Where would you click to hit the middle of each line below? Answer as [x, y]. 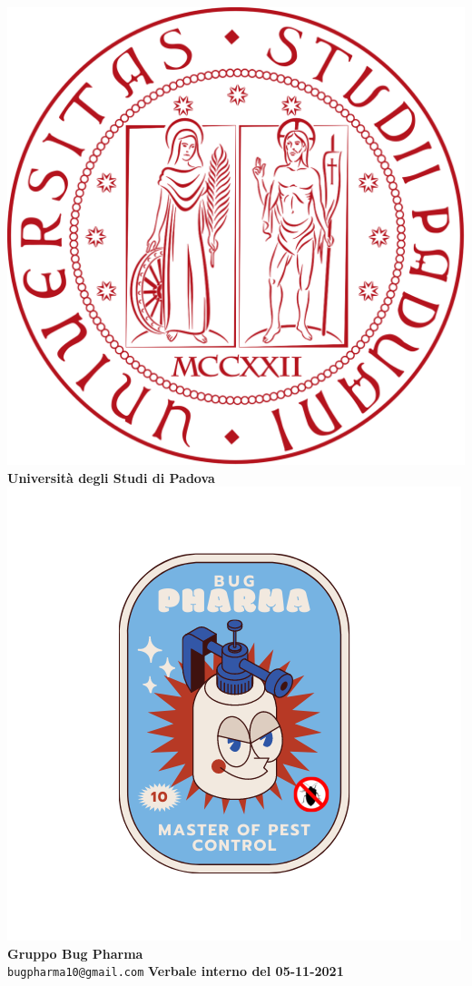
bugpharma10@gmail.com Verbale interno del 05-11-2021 [176, 971]
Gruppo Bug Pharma [75, 953]
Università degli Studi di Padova [111, 477]
